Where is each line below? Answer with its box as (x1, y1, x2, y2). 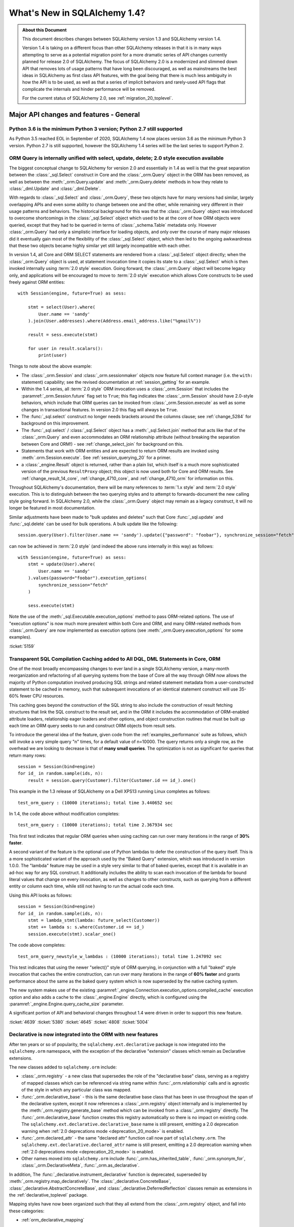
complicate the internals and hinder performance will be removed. (22, 86, 156, 92)
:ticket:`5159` (9, 643, 35, 649)
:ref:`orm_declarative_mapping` (21, 1217, 85, 1223)
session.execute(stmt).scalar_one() (27, 931, 116, 937)
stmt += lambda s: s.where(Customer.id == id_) (27, 924, 145, 930)
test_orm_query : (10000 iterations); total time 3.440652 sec (18, 800, 173, 805)
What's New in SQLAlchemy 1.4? (9, 7, 146, 18)
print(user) (38, 352, 67, 358)
